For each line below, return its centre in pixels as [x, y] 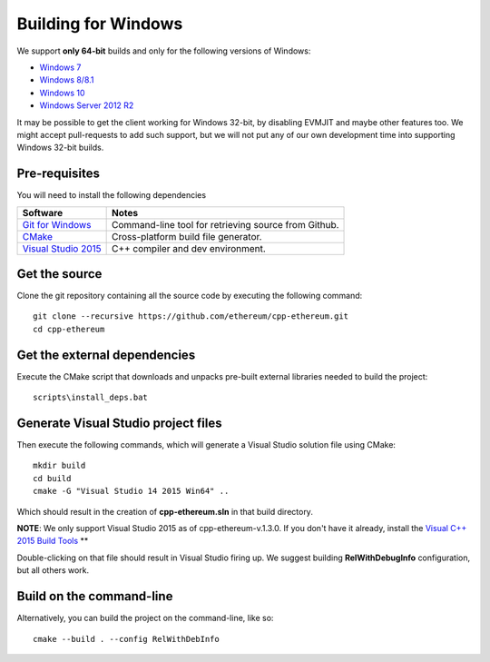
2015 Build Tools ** [53, 541]
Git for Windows [57, 224]
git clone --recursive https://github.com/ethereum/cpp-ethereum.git [191, 316]
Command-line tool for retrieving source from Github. [225, 224]
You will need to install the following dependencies [112, 195]
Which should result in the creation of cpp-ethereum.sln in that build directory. [165, 511]
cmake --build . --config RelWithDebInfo [126, 639]
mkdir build [59, 466]
